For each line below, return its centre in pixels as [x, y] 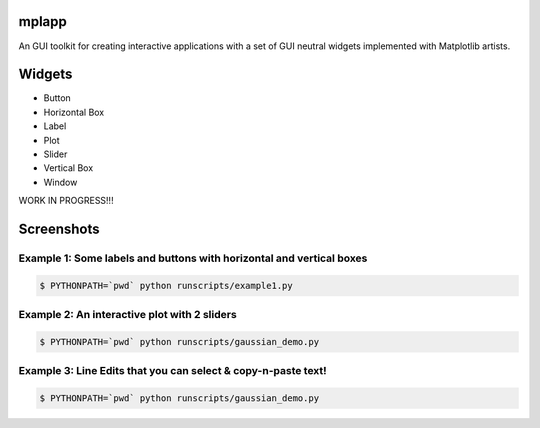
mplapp [42, 21]
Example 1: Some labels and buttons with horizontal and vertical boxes [193, 258]
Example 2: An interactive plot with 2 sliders [127, 315]
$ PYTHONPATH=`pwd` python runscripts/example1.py [166, 285]
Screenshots [59, 228]
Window [60, 182]
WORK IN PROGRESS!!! [66, 201]
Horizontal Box [74, 112]
